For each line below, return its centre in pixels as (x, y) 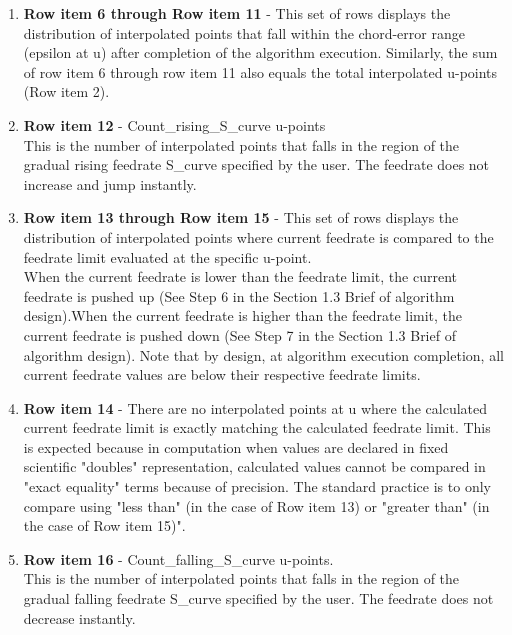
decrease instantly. (79, 617)
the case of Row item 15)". (104, 525)
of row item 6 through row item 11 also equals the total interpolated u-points (260, 71)
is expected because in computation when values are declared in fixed (236, 446)
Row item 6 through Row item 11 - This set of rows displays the (237, 13)
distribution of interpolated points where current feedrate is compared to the (258, 236)
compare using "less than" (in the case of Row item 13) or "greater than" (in (256, 505)
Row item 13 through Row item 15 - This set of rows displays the (241, 217)
